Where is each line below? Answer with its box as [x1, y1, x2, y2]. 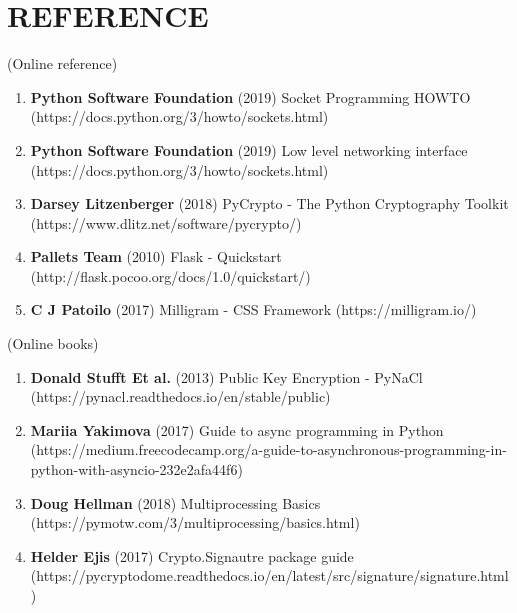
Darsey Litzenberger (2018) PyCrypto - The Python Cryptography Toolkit [30, 193, 509, 214]
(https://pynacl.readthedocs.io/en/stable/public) [30, 386, 331, 407]
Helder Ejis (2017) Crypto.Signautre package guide [30, 545, 354, 566]
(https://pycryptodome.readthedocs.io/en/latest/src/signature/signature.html [30, 565, 509, 586]
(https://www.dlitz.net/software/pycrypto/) [30, 212, 302, 233]
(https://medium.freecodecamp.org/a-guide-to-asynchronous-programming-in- [30, 439, 507, 460]
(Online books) [7, 333, 99, 354]
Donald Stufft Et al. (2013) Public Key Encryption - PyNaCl [30, 366, 423, 387]
